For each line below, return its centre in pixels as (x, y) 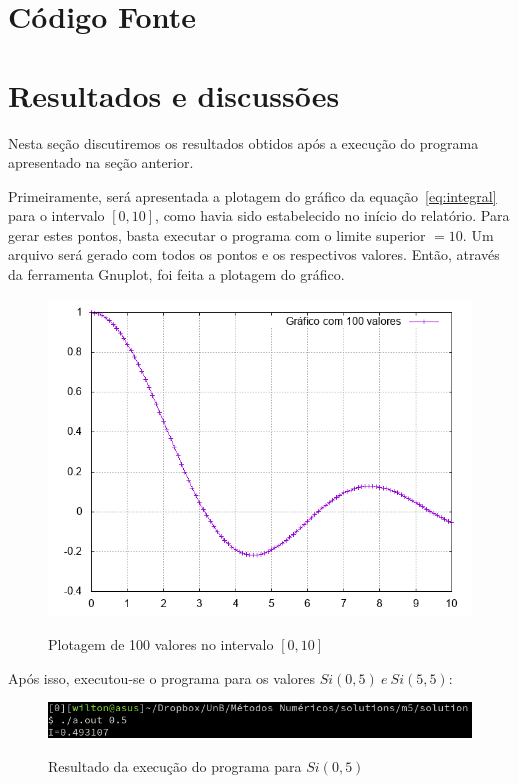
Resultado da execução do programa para (175, 765)
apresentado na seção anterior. (101, 162)
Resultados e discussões (174, 94)
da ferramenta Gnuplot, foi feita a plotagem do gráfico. (176, 274)
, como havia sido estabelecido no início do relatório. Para (332, 215)
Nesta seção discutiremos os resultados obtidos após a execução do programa (243, 142)
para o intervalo (56, 215)
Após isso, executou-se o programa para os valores (162, 677)
